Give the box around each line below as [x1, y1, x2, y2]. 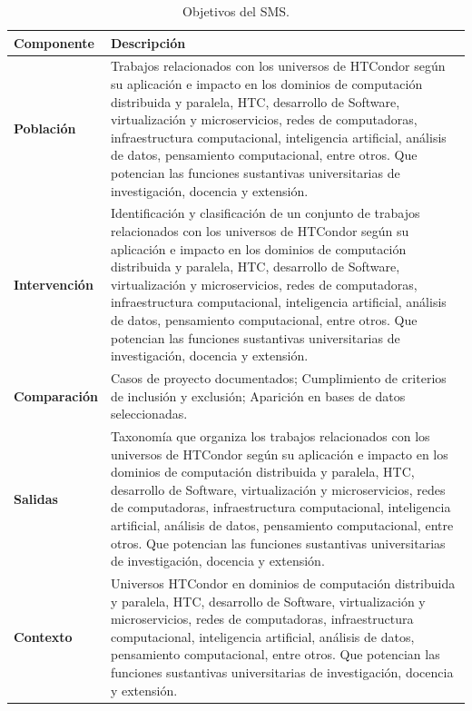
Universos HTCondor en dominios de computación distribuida [110, 574, 456, 593]
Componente [14, 33, 94, 52]
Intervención [14, 274, 93, 293]
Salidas [14, 489, 58, 508]
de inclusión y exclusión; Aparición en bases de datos [110, 386, 406, 405]
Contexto [14, 627, 73, 646]
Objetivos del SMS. [182, 2, 290, 20]
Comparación [14, 386, 98, 405]
